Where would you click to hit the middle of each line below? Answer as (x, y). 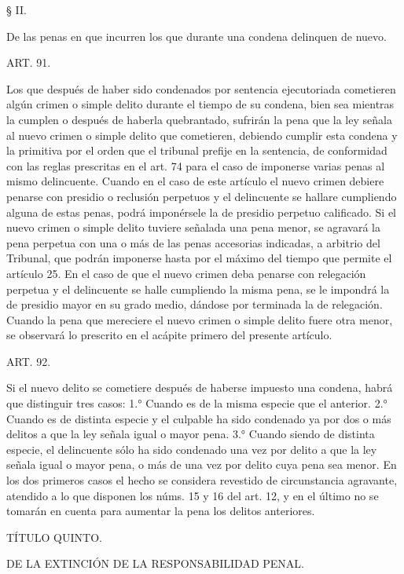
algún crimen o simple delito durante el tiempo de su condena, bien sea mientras (200, 104)
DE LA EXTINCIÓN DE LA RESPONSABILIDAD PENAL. (155, 563)
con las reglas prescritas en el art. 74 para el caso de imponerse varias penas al (196, 165)
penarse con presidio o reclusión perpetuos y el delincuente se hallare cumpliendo (202, 196)
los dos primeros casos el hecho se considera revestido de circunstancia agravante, (202, 480)
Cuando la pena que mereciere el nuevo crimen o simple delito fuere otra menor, (200, 319)
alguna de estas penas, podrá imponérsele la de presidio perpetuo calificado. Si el (202, 212)
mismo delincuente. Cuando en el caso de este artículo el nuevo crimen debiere (195, 181)
